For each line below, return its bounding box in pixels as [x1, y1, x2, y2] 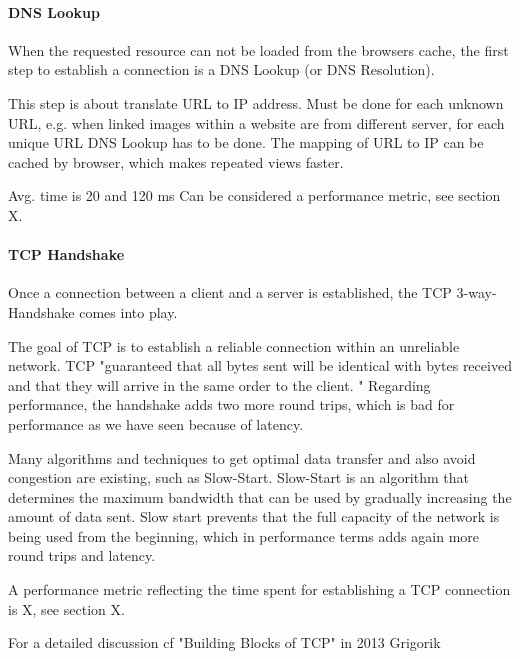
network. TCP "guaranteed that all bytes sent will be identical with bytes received [8, 355, 512, 376]
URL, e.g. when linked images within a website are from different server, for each [8, 112, 505, 133]
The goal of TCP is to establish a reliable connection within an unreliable [8, 335, 460, 356]
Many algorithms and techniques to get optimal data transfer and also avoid [8, 447, 476, 468]
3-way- [456, 282, 497, 303]
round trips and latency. [8, 545, 156, 566]
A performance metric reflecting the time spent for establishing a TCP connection [8, 579, 511, 600]
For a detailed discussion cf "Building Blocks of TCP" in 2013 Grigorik [8, 632, 441, 653]
